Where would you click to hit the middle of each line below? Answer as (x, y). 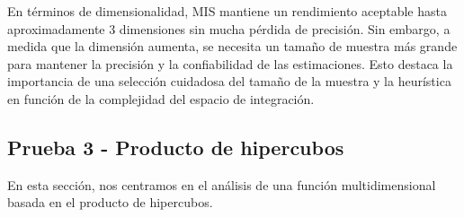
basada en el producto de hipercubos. (110, 202)
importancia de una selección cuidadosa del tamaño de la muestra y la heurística (229, 81)
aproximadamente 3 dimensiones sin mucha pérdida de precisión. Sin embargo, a (229, 28)
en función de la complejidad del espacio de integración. (161, 98)
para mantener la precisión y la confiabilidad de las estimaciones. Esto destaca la (230, 63)
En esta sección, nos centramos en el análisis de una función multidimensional (222, 184)
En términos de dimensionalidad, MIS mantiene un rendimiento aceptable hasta (227, 11)
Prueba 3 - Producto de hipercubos (176, 147)
